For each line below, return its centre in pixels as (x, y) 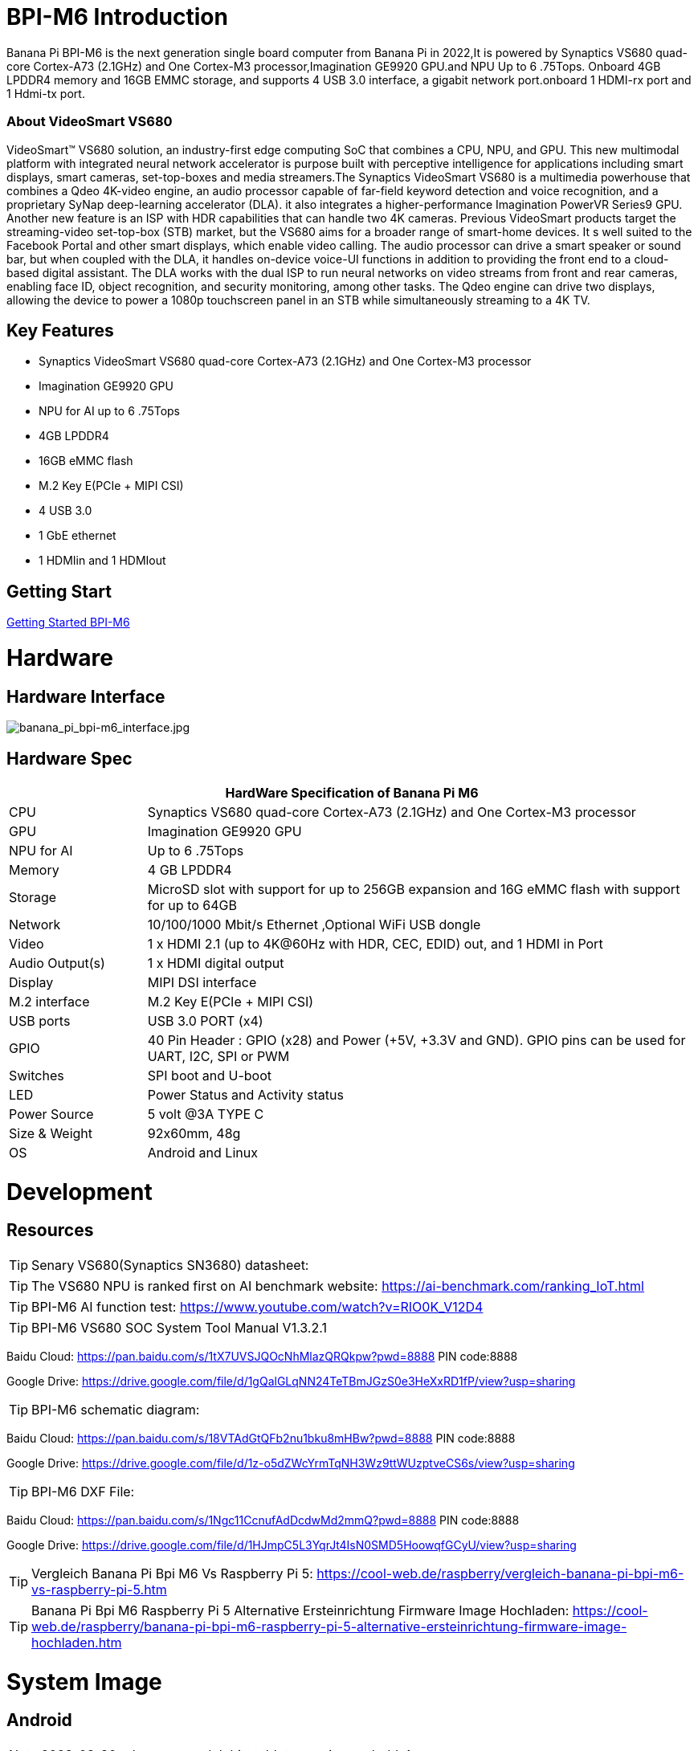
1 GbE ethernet (78, 536)
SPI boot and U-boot (210, 1075)
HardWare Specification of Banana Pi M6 (352, 792)
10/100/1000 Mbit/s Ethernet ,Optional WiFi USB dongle (314, 924)
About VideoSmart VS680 (90, 122)
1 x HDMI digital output (216, 963)
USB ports (40, 1020)
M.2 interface (49, 1001)
